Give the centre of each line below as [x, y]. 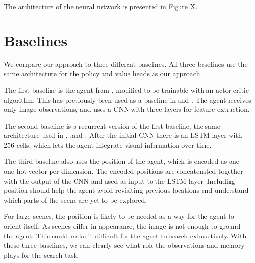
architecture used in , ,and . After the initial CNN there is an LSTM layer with [123, 135]
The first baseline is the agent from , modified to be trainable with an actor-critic [126, 90]
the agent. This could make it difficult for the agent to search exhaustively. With [125, 235]
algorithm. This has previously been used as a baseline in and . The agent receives [127, 99]
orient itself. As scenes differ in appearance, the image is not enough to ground [122, 226]
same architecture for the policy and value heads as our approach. [103, 73]
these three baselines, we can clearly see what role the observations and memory [124, 245]
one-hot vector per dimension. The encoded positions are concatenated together [124, 171]
